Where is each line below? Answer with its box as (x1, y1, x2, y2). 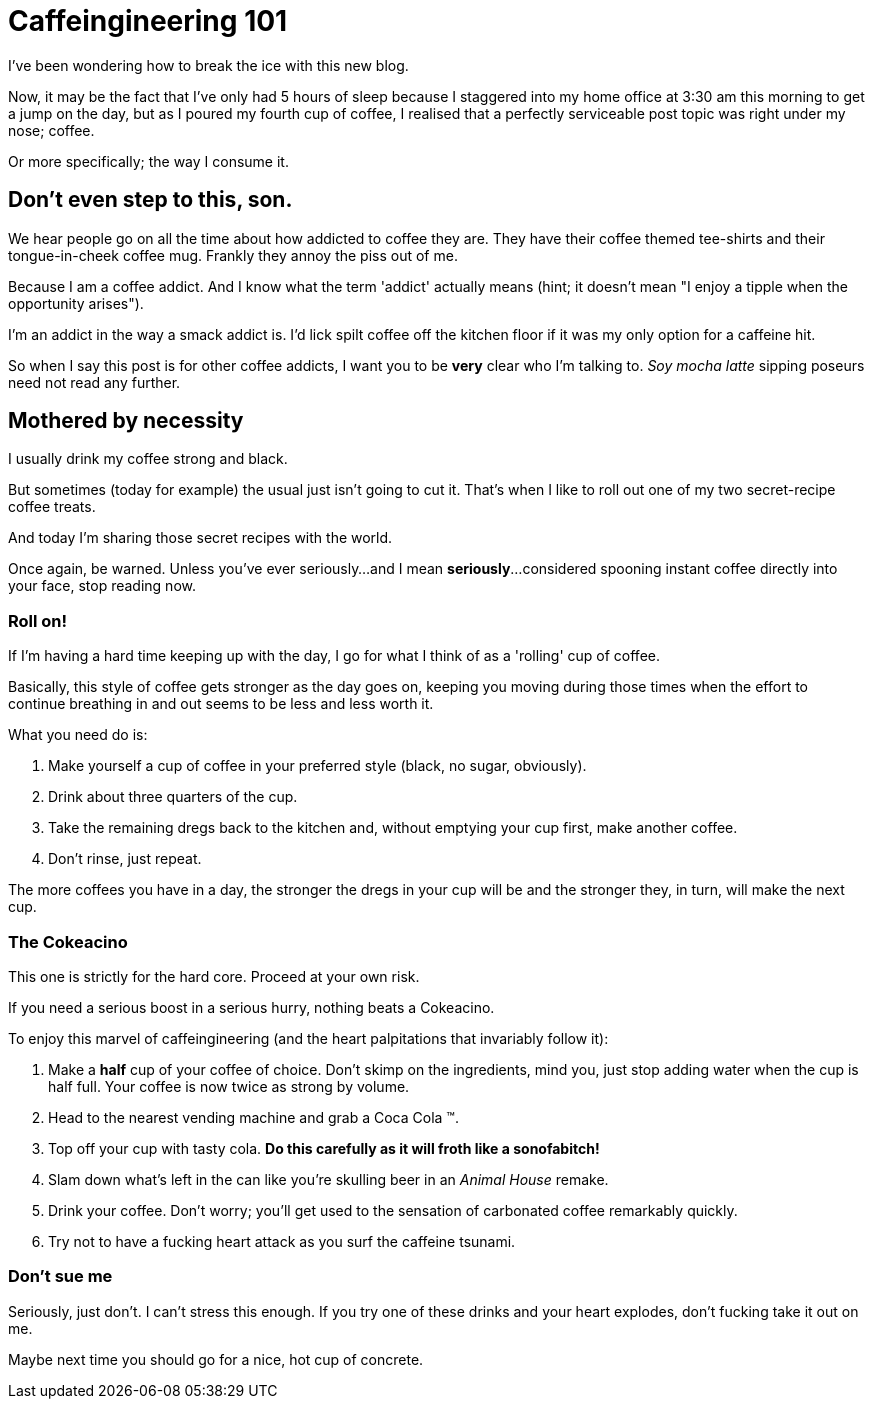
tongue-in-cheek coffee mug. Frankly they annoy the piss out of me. (8, 246, 458, 264)
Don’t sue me (8, 1266, 113, 1287)
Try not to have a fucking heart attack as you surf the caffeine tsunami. (48, 1232, 516, 1250)
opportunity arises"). (8, 294, 144, 312)
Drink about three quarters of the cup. (48, 788, 298, 806)
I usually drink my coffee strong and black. (8, 450, 288, 468)
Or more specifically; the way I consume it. (8, 152, 289, 170)
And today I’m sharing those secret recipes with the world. (8, 529, 393, 547)
